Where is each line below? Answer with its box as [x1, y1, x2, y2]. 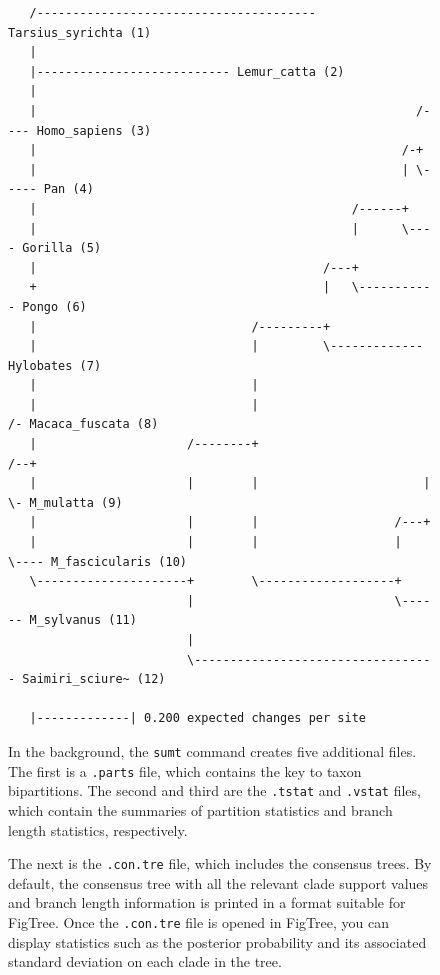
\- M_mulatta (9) [8, 495, 123, 510]
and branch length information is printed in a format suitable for [8, 892, 406, 913]
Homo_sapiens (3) [36, 123, 152, 138]
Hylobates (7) [8, 358, 102, 373]
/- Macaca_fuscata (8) [8, 417, 159, 432]
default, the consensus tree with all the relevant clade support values [8, 872, 429, 893]
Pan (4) [43, 182, 94, 197]
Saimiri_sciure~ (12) [22, 672, 166, 687]
